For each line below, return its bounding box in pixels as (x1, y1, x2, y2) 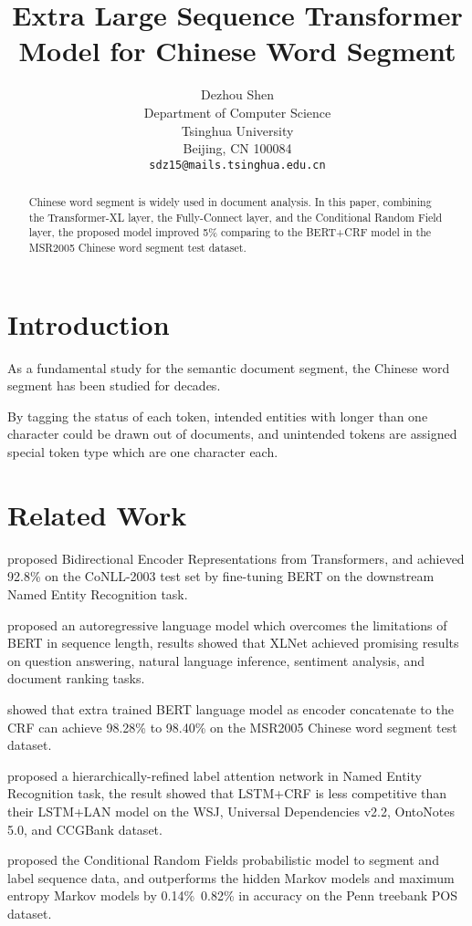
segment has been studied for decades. (7, 376, 221, 395)
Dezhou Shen (201, 85, 274, 104)
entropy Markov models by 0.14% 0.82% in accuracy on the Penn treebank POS (7, 886, 457, 905)
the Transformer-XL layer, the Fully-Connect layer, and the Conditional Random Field (28, 209, 443, 224)
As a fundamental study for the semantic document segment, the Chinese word (7, 358, 450, 377)
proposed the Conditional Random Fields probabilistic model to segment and (7, 850, 439, 869)
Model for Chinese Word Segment (18, 32, 456, 69)
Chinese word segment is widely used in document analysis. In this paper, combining (28, 194, 432, 210)
